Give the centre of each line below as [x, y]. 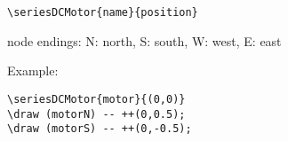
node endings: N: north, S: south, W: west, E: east [144, 40]
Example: [33, 70]
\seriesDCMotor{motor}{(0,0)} [96, 99]
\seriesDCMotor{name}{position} [103, 12]
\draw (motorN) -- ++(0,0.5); [96, 114]
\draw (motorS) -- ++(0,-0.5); [100, 129]
